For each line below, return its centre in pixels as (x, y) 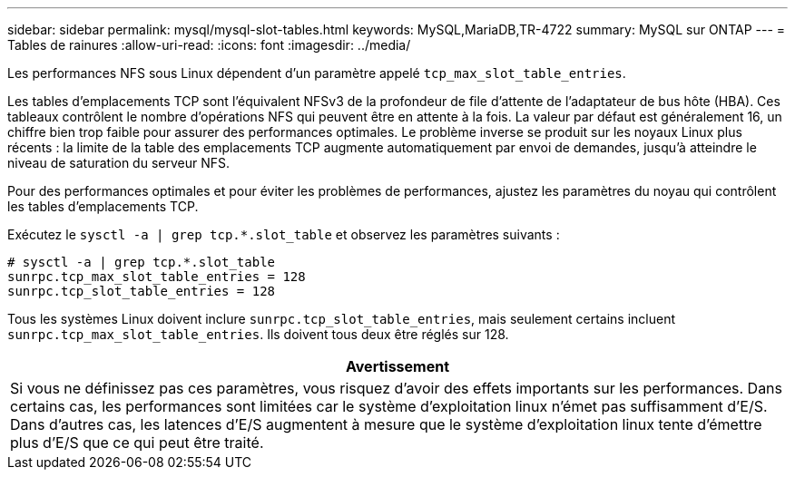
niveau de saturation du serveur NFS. (119, 163)
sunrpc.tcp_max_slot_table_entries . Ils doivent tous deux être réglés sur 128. (258, 334)
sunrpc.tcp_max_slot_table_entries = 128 (157, 277)
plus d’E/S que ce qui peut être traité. (137, 443)
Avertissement (397, 366)
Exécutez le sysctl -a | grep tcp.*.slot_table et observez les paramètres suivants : (284, 234)
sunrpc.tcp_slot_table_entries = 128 (142, 291)
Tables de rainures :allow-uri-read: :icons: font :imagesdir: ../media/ (209, 45)
